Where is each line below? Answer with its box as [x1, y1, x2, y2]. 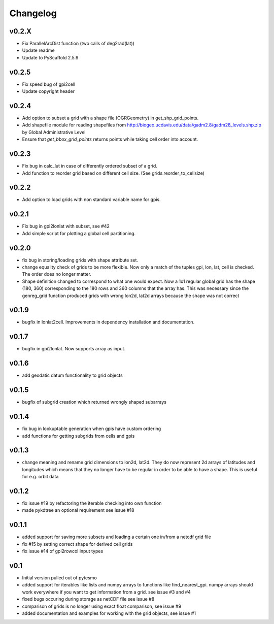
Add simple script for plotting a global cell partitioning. [22, 230, 136, 236]
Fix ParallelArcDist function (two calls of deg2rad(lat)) [22, 41, 134, 47]
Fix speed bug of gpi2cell [22, 81, 76, 87]
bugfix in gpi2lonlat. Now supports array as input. [22, 346, 126, 352]
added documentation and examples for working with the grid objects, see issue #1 [22, 610, 196, 616]
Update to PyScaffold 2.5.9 [22, 54, 79, 60]
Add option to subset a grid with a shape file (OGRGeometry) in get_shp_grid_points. [22, 115, 199, 121]
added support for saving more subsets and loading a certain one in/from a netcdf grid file [22, 534, 212, 540]
